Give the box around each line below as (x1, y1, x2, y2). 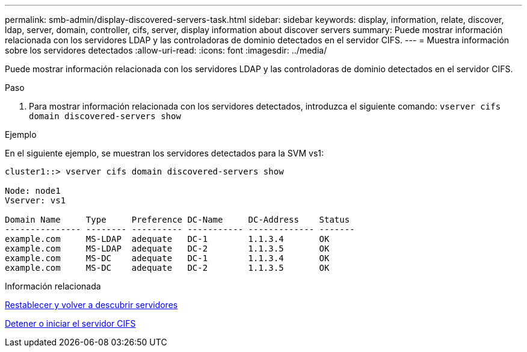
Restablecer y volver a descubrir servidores (5, 300, 178, 310)
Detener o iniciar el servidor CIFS (5, 318, 136, 329)
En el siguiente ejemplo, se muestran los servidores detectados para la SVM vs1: (5, 148, 324, 158)
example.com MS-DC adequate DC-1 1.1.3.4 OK (5, 253, 330, 263)
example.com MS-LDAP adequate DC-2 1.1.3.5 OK (5, 244, 330, 253)
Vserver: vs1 (5, 196, 66, 205)
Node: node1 (5, 186, 61, 196)
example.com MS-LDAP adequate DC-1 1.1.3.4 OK (5, 234, 330, 244)
